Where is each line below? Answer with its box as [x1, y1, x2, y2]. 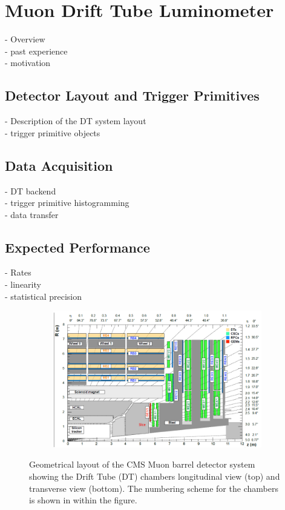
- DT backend [5, 184, 56, 197]
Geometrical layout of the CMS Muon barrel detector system [29, 458, 255, 471]
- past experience [5, 44, 68, 57]
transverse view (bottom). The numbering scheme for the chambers [29, 482, 278, 494]
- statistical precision [5, 290, 82, 302]
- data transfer [5, 208, 59, 220]
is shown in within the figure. [29, 494, 137, 506]
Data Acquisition [5, 156, 113, 174]
